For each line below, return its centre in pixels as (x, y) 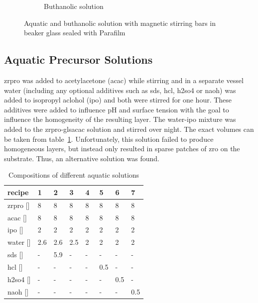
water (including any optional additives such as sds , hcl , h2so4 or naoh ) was (120, 90)
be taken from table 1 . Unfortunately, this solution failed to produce (109, 139)
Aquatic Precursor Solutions (78, 59)
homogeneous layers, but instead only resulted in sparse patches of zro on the (122, 149)
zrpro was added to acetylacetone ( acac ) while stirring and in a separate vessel (124, 80)
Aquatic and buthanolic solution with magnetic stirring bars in (120, 23)
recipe (18, 192)
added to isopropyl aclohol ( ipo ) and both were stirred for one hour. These (118, 100)
